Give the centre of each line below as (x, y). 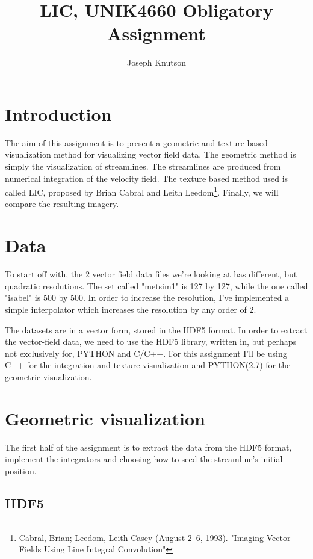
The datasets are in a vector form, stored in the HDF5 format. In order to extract (156, 329)
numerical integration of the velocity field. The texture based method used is (147, 178)
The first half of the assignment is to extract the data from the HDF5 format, (148, 447)
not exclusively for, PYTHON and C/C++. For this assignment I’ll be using (146, 353)
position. (21, 470)
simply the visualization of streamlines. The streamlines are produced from (143, 166)
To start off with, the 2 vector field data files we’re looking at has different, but (151, 274)
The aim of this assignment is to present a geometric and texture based (136, 142)
